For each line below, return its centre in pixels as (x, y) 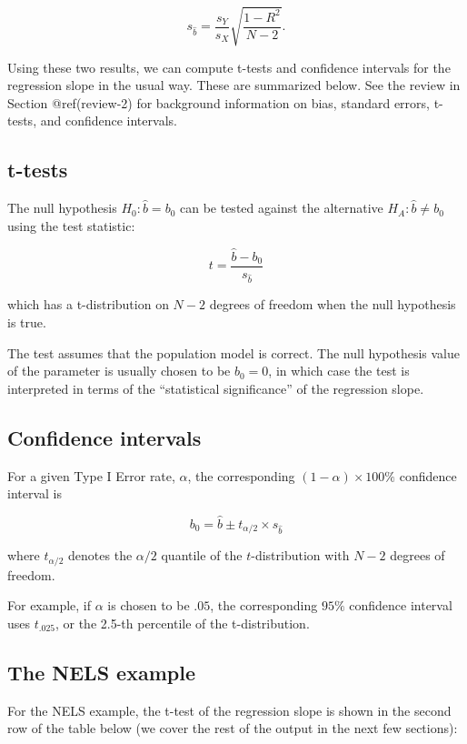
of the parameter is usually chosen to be (119, 371)
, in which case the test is (339, 371)
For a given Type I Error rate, (91, 475)
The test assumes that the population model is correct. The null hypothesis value (233, 352)
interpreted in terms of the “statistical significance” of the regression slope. (216, 388)
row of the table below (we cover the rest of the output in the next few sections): (233, 728)
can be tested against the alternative (281, 208)
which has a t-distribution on (88, 304)
